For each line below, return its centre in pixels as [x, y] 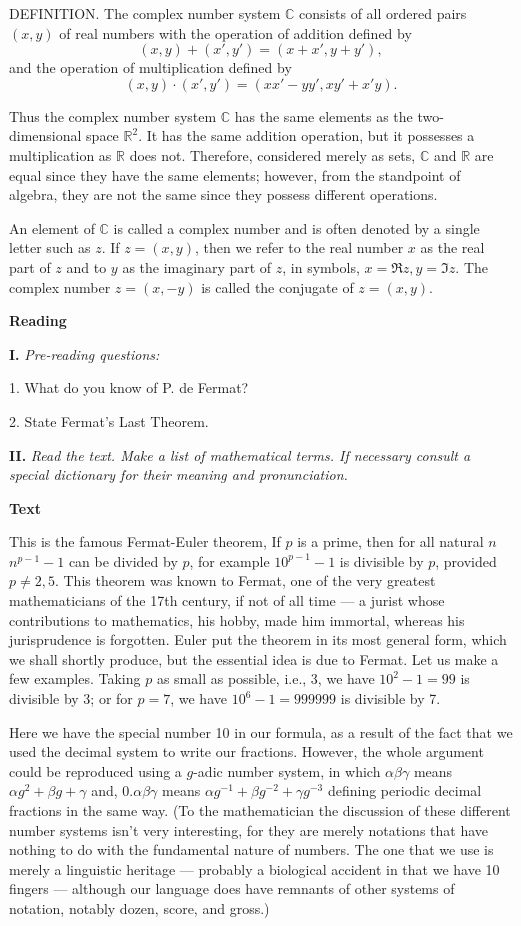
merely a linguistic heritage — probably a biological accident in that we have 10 [254, 868]
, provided [466, 560]
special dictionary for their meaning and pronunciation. [178, 474]
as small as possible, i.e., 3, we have [265, 678]
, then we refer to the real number [299, 247]
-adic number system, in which [287, 770]
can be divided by [123, 560]
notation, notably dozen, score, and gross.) [139, 907]
